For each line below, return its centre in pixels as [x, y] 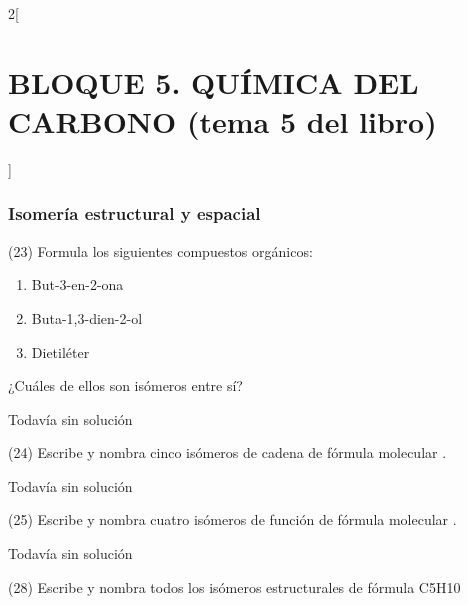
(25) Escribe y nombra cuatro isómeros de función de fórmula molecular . [232, 519]
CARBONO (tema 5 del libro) [222, 120]
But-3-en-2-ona [77, 284]
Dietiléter [60, 351]
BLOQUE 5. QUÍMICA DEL [213, 81]
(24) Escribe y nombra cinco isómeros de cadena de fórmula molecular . [227, 452]
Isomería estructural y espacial [134, 213]
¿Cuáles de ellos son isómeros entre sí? [125, 385]
